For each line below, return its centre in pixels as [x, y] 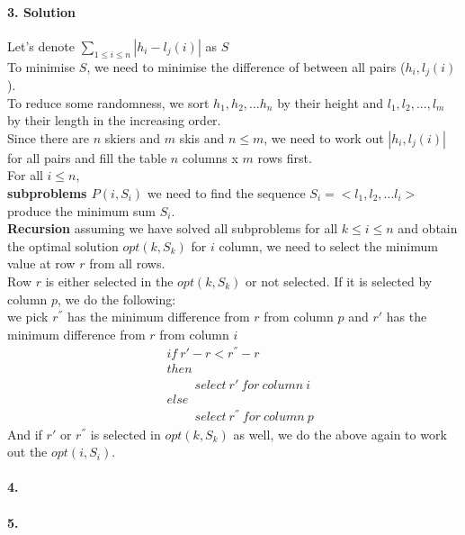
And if [25, 434]
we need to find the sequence [226, 193]
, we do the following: [117, 299]
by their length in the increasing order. [114, 120]
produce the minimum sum [82, 210]
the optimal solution [63, 245]
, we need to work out [324, 137]
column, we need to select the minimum [328, 245]
